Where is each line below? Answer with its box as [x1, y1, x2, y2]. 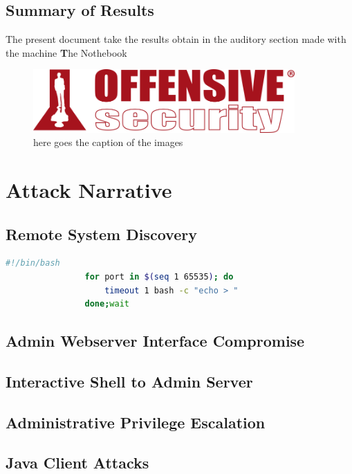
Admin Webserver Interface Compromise [6, 330, 305, 352]
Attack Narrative [6, 175, 172, 203]
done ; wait [84, 299, 129, 309]
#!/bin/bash [6, 258, 60, 268]
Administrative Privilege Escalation [6, 411, 266, 432]
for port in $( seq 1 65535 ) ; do [84, 271, 234, 282]
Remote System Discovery [6, 223, 197, 244]
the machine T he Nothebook [6, 45, 127, 60]
